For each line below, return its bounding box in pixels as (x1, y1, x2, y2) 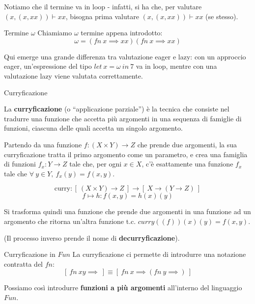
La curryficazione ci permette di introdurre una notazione (72, 249, 246, 259)
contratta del (4, 258, 43, 269)
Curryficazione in (4, 249, 56, 259)
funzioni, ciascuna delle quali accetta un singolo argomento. (4, 123, 183, 133)
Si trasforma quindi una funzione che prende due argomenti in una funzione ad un (4, 206, 251, 217)
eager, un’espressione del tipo (4, 61, 92, 71)
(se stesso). (205, 11, 238, 21)
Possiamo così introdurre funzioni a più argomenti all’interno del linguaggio (4, 282, 242, 293)
